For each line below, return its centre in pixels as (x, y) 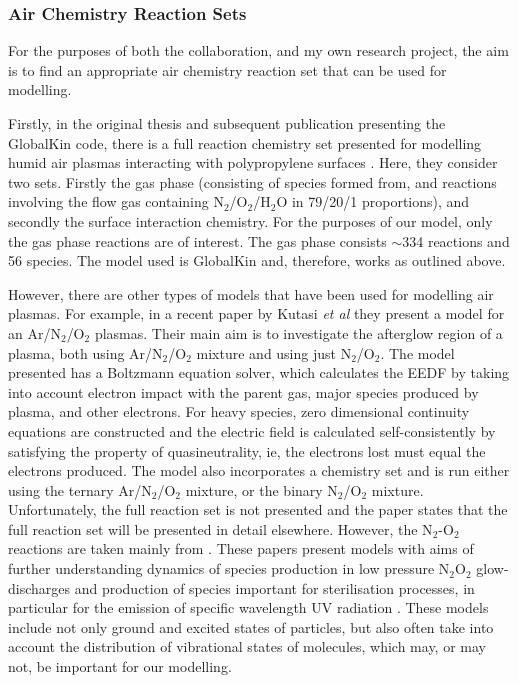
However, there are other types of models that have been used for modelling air (251, 293)
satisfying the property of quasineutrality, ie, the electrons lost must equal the (247, 450)
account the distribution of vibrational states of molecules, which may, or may (247, 646)
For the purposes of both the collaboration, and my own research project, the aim (258, 50)
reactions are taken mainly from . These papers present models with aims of (241, 548)
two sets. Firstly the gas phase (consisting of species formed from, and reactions (252, 181)
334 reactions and (456, 240)
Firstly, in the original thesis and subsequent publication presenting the (227, 123)
